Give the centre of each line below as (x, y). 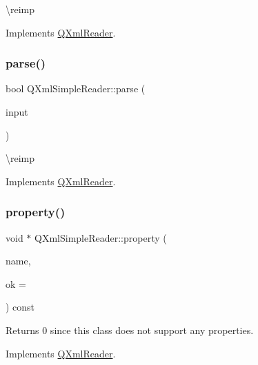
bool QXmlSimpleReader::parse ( (76, 88)
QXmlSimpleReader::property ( (101, 237)
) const (20, 307)
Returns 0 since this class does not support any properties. (130, 330)
